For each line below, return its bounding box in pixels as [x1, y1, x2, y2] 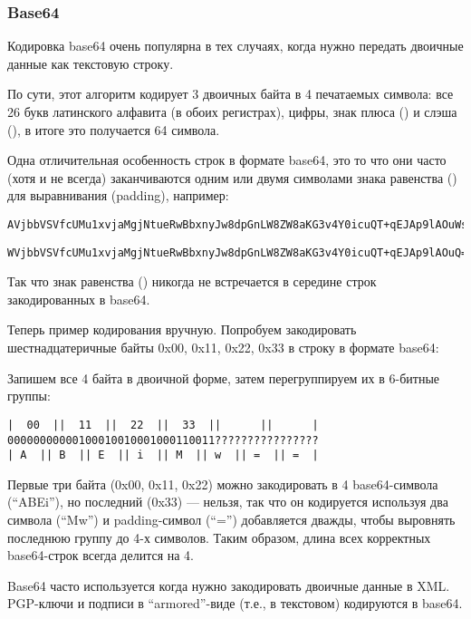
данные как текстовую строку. [7, 53, 174, 73]
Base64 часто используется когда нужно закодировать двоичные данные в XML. [7, 575, 450, 595]
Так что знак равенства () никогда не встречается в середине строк [7, 272, 377, 291]
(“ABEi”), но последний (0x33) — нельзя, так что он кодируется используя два [7, 492, 448, 511]
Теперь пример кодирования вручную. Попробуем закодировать [7, 320, 357, 339]
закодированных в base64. [7, 289, 150, 308]
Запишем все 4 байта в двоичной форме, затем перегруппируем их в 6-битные [7, 368, 440, 387]
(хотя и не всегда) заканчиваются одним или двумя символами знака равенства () [7, 168, 457, 187]
